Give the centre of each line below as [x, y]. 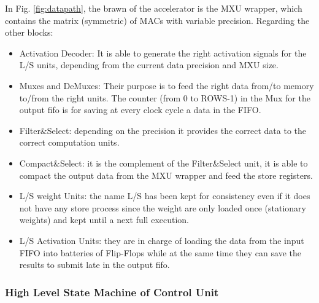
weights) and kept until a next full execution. [104, 220]
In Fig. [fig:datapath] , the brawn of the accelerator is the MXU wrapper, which [154, 8]
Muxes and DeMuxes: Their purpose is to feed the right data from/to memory [167, 85]
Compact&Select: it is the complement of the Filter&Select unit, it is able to [163, 163]
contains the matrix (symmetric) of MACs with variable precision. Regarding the [157, 20]
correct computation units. [69, 142]
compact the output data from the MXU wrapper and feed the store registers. [166, 175]
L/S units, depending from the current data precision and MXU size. [149, 65]
